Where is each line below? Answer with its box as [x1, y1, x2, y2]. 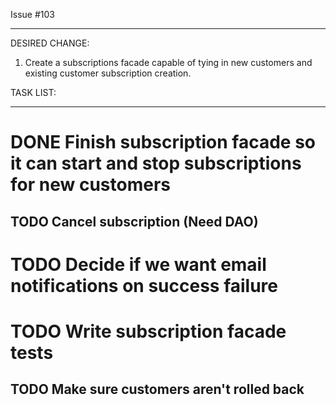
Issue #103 [10, 9, 55, 20]
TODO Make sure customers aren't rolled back [10, 381, 305, 398]
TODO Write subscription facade [10, 320, 287, 343]
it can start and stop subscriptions [10, 152, 302, 175]
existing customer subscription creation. [24, 67, 192, 79]
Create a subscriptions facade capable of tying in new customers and [24, 57, 313, 68]
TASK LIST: [10, 87, 57, 98]
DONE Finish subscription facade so [10, 131, 317, 154]
